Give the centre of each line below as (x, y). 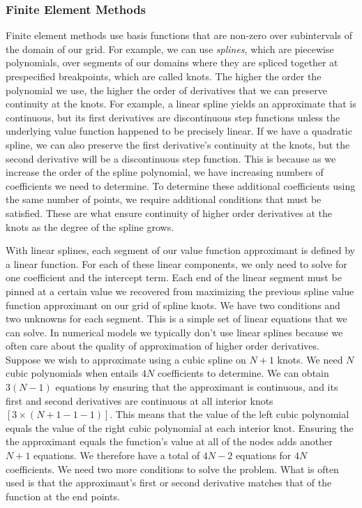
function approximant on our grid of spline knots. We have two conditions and (173, 305)
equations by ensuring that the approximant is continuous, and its (197, 387)
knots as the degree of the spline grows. (90, 226)
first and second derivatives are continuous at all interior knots (139, 400)
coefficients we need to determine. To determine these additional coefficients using (181, 185)
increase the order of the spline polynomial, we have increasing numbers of (165, 172)
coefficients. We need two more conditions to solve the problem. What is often (172, 469)
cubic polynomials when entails (72, 373)
